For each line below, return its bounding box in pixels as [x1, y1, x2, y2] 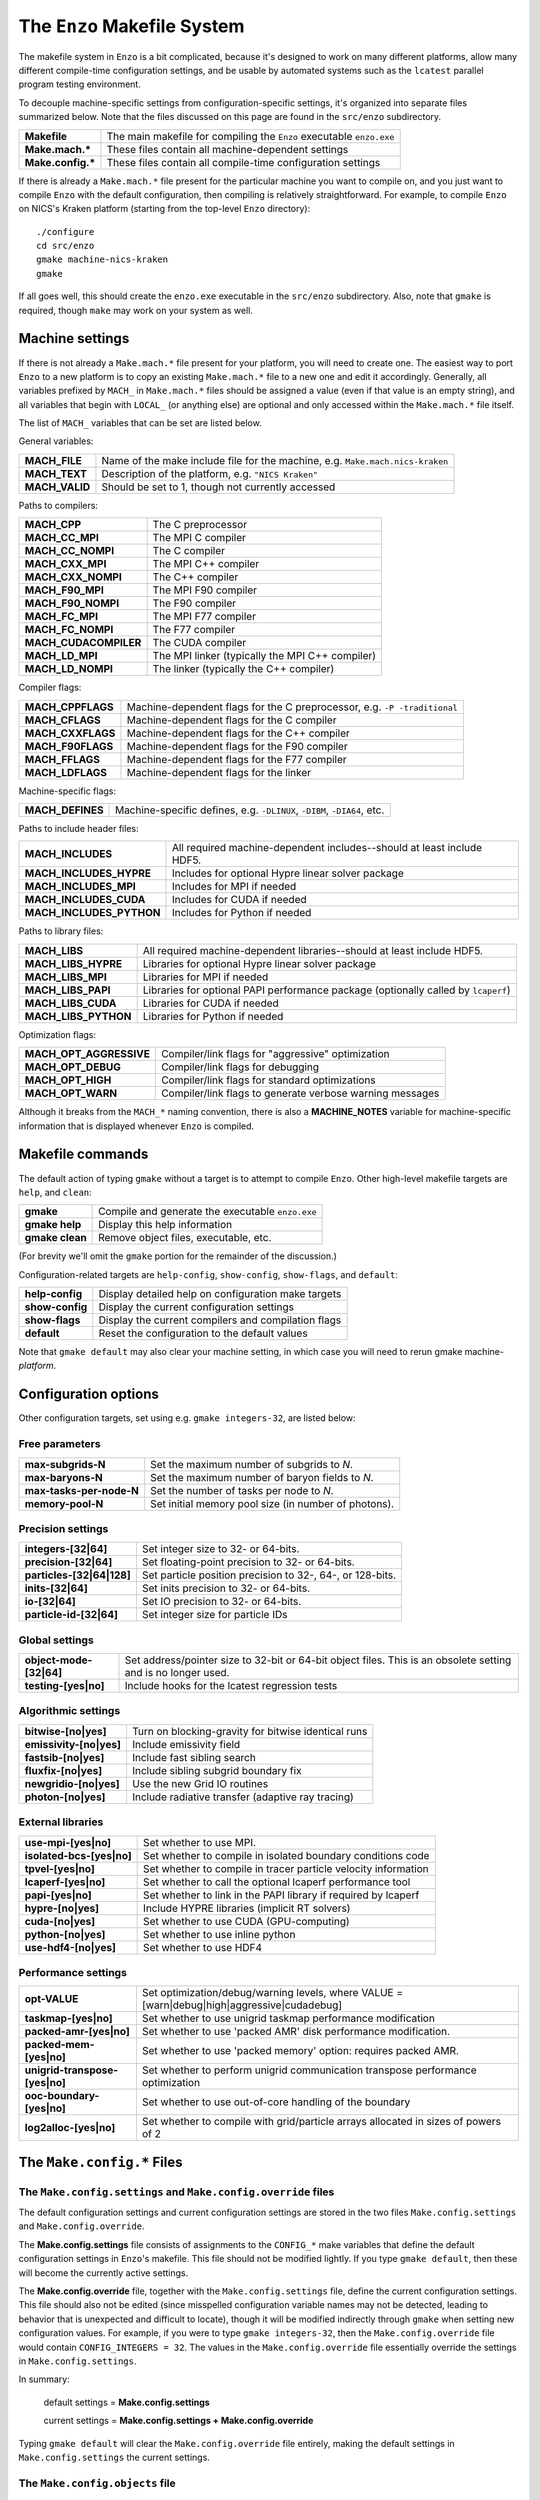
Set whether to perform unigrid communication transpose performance [141, 2063, 477, 2077]
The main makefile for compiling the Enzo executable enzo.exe [106, 129, 395, 143]
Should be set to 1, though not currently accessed [101, 480, 336, 494]
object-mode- [24, 1653, 93, 1667]
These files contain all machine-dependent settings [106, 142, 349, 156]
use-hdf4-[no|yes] [24, 1940, 117, 1954]
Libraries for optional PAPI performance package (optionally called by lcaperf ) [142, 983, 511, 997]
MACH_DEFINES [24, 803, 104, 817]
